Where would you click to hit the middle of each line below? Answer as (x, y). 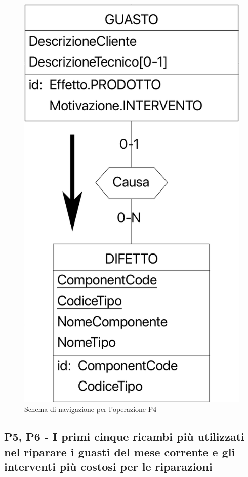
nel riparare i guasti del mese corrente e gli (120, 451)
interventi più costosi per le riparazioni (108, 467)
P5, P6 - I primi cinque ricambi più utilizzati (124, 437)
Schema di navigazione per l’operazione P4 (91, 409)
